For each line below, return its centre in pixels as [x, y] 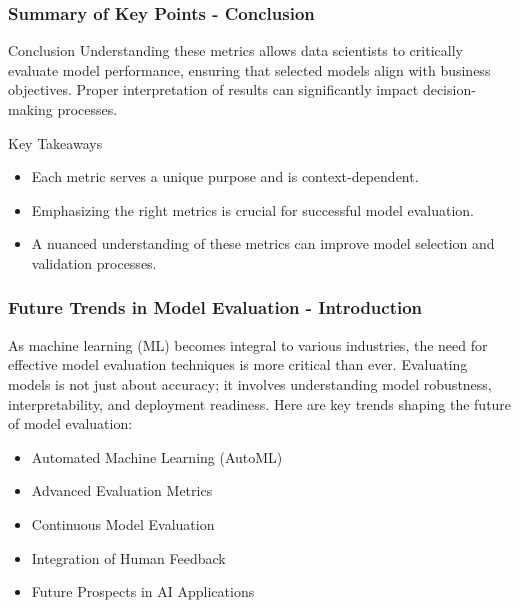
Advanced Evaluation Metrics [122, 490]
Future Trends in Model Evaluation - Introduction [215, 307]
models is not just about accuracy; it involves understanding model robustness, [250, 383]
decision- [449, 89]
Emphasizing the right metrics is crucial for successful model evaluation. [252, 209]
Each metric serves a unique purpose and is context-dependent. [225, 176]
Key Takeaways [55, 142]
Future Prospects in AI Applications [143, 591]
